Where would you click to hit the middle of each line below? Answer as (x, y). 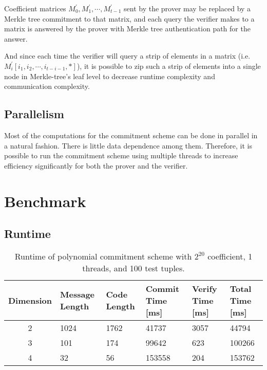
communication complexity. (47, 86)
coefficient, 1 (230, 256)
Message (78, 294)
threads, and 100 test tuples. (133, 268)
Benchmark (45, 201)
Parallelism (34, 114)
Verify (204, 288)
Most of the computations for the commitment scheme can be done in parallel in (131, 135)
